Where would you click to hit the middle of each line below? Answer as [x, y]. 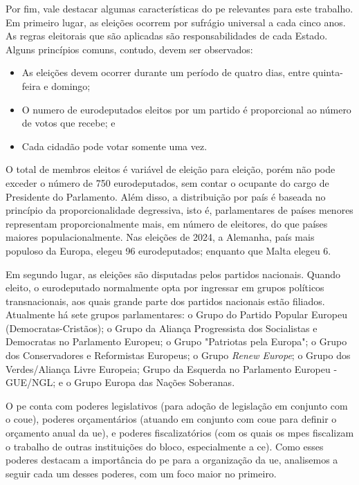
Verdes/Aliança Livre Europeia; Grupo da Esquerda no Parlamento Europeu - [172, 368]
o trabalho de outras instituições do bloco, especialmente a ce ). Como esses [165, 446]
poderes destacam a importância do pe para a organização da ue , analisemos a [172, 460]
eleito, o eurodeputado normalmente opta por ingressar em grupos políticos [165, 287]
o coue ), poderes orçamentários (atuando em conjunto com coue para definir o [171, 419]
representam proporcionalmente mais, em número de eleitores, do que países [167, 223]
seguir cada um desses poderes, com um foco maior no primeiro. [141, 473]
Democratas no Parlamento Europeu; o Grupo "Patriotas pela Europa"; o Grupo [176, 341]
